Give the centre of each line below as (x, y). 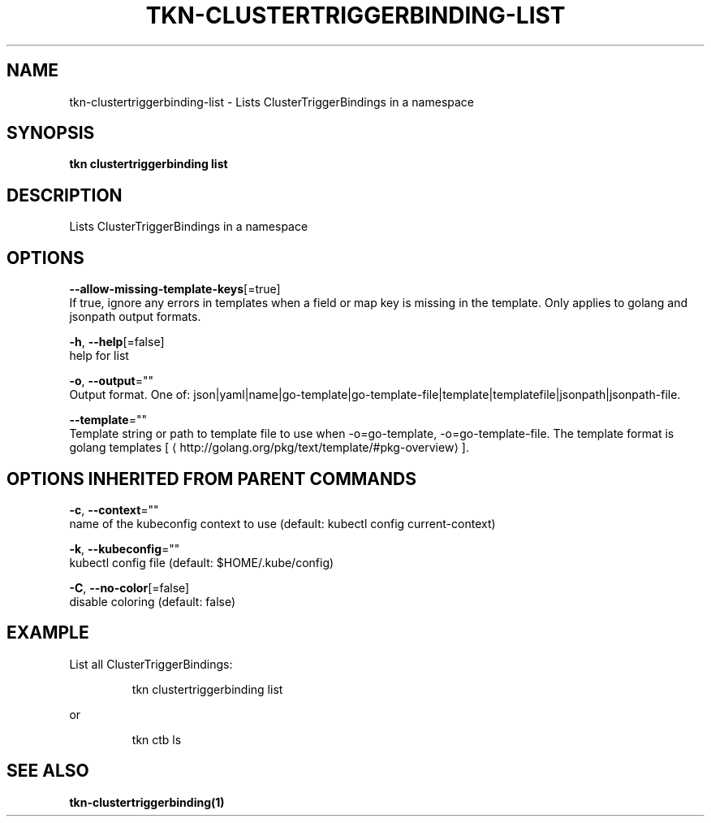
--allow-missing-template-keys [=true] (175, 289)
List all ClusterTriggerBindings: (151, 664)
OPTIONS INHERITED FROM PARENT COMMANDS (211, 479)
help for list (99, 356)
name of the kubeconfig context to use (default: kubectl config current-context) (282, 523)
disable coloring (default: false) (153, 601)
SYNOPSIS (51, 133)
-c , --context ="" (114, 509)
